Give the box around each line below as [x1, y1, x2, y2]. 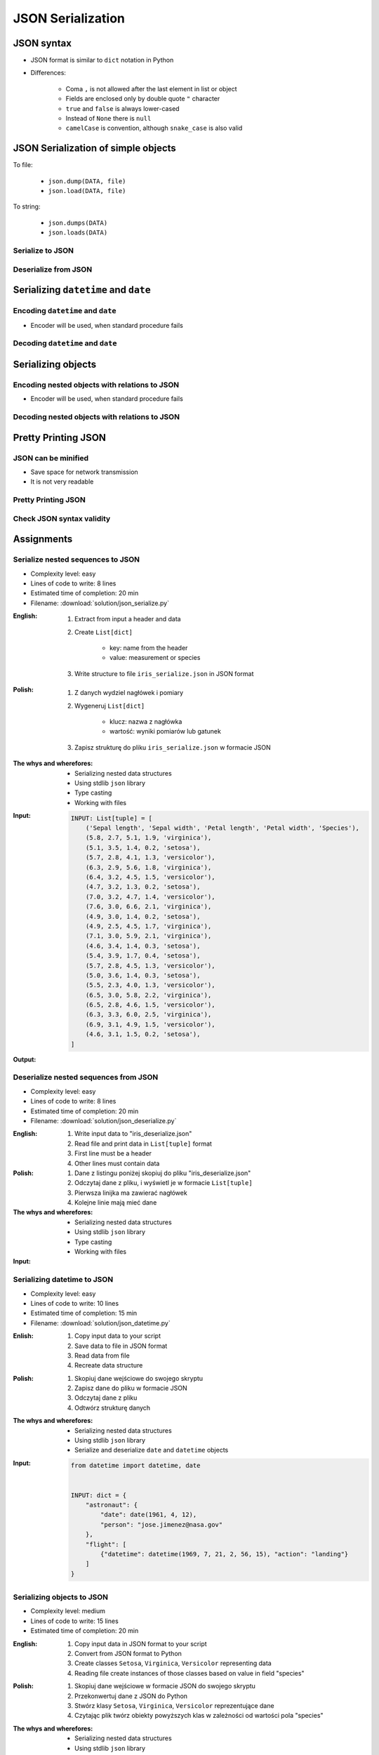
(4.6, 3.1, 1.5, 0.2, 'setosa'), [85, 1031, 201, 1038]
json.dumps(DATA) [48, 218, 108, 227]
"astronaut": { [85, 1501, 138, 1509]
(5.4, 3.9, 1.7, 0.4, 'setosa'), [85, 952, 201, 960]
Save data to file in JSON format [74, 1342, 168, 1350]
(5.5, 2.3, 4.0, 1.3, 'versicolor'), [85, 981, 215, 989]
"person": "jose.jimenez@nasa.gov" [100, 1521, 223, 1528]
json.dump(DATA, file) [48, 177, 126, 185]
